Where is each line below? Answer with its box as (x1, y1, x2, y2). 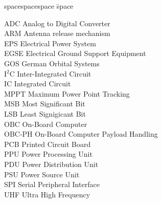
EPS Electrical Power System (4, 38, 96, 48)
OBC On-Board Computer (4, 118, 87, 129)
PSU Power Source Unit (4, 169, 80, 179)
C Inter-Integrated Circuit (9, 68, 91, 79)
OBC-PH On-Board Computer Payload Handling (4, 128, 158, 139)
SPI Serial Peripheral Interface (4, 179, 100, 190)
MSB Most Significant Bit (4, 98, 85, 109)
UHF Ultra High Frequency (4, 189, 90, 199)
